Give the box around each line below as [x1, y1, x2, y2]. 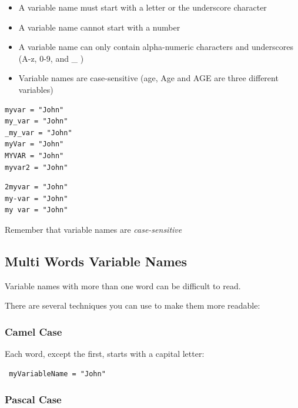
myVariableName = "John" [9, 369, 106, 378]
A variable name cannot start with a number [18, 21, 180, 33]
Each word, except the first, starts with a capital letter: [5, 347, 205, 360]
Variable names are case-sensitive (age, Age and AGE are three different [18, 72, 279, 84]
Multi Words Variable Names [5, 252, 187, 270]
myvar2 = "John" [5, 163, 68, 172]
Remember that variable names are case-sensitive [5, 223, 182, 235]
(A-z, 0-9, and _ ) [18, 52, 84, 64]
